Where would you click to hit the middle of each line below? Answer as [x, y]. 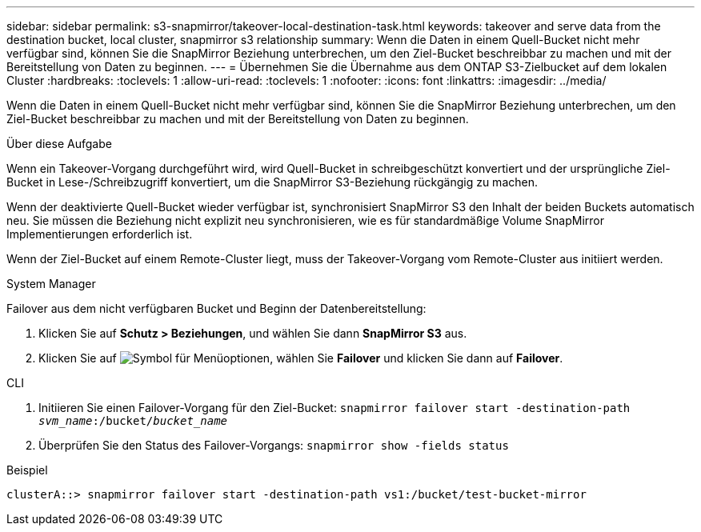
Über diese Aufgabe [59, 144]
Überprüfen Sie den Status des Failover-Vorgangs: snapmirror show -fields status [274, 445]
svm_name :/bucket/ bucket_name [133, 421]
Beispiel [27, 470]
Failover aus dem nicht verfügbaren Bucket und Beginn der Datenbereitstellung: [216, 308]
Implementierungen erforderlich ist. [100, 234]
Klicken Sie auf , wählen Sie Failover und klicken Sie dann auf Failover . [301, 358]
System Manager [51, 284]
